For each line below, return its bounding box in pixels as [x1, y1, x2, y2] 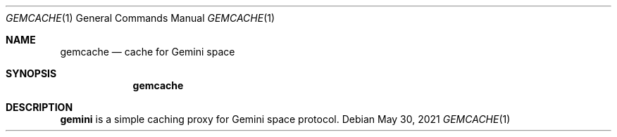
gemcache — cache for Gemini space [60, 46, 235, 58]
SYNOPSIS [6, 67, 57, 79]
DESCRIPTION [6, 101, 73, 113]
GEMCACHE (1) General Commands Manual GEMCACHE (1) [6, 12, 275, 24]
